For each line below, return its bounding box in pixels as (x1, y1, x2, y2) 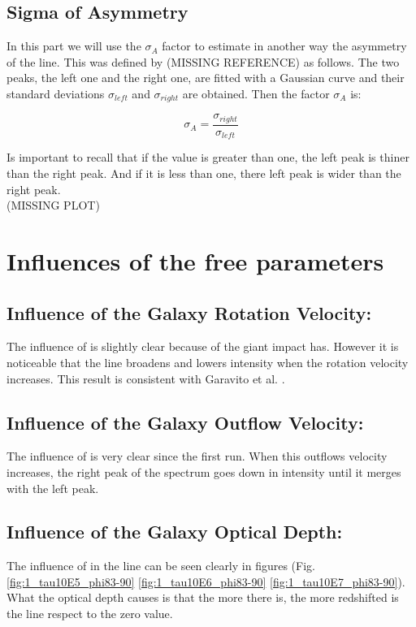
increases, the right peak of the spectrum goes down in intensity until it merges (6, 463, 401, 480)
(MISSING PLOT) (6, 197, 100, 214)
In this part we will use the (6, 37, 141, 54)
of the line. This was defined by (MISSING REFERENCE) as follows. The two (6, 53, 400, 70)
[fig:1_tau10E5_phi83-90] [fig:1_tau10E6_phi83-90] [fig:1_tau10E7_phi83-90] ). (6, 573, 405, 590)
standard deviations (6, 84, 105, 102)
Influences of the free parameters (6, 244, 384, 277)
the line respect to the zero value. (6, 605, 173, 622)
